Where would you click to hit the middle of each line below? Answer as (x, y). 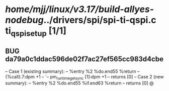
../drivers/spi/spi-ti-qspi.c (100, 20)
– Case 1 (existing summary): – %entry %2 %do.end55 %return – (72, 71)
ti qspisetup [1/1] (36, 32)
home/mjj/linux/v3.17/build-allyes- (80, 9)
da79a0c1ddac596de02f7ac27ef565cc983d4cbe (84, 59)
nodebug (24, 20)
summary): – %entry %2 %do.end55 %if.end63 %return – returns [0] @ (79, 83)
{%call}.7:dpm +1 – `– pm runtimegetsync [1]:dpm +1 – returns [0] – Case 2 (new (84, 77)
